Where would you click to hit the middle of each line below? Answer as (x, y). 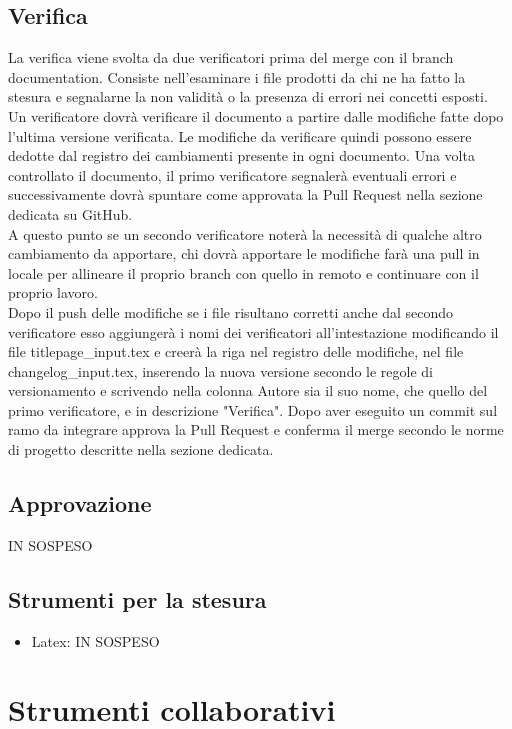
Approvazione (80, 503)
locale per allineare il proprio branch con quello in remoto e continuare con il (243, 272)
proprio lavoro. (53, 292)
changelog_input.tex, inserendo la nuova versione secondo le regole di (221, 370)
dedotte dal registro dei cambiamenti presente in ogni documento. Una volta (241, 155)
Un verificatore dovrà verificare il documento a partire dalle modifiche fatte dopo (256, 115)
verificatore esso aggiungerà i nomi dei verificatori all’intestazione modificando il (253, 331)
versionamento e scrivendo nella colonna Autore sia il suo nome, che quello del (248, 390)
